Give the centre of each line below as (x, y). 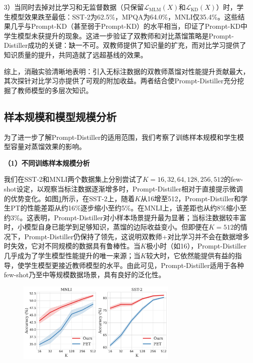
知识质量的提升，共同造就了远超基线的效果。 (76, 54)
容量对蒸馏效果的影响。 (48, 146)
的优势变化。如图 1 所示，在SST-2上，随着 (69, 198)
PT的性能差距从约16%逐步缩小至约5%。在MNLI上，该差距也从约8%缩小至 (128, 208)
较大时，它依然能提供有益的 (190, 256)
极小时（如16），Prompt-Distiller (196, 246)
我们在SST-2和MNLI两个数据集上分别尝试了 (73, 179)
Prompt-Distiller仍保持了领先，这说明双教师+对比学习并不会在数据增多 (137, 236)
